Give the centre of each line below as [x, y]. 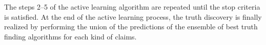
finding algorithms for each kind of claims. [70, 36]
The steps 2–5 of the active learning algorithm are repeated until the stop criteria [132, 7]
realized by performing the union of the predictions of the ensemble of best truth [131, 27]
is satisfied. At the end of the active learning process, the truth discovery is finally [133, 16]
